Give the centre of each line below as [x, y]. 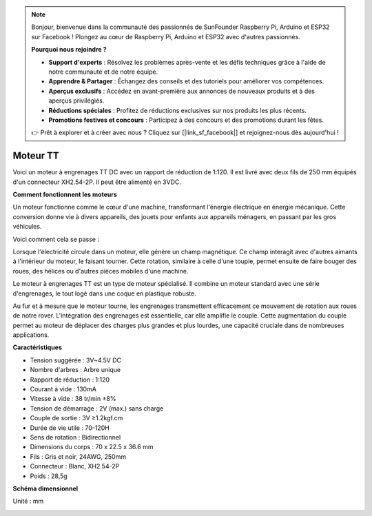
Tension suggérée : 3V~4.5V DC [76, 360]
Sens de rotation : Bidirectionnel [75, 437]
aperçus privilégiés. [76, 101]
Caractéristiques [37, 347]
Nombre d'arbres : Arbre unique [75, 370]
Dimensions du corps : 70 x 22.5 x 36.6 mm [92, 447]
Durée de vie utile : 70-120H [70, 428]
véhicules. [27, 227]
